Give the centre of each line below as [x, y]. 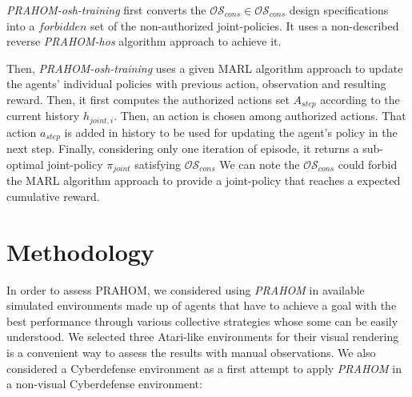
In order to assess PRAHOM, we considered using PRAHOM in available [186, 289]
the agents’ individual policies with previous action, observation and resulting [196, 84]
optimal [25, 164]
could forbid [368, 164]
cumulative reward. [53, 196]
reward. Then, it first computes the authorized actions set [148, 99]
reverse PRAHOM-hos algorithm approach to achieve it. [144, 41]
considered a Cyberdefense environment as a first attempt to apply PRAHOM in [204, 368]
